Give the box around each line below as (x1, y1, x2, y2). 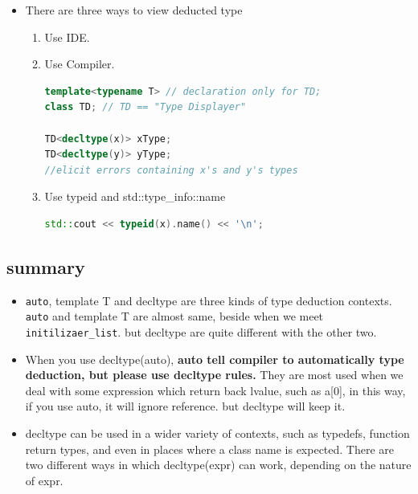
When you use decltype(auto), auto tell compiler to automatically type (25, 350, 404, 367)
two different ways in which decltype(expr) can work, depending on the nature (25, 456, 412, 473)
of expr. (25, 472, 64, 488)
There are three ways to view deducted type (25, 2, 243, 18)
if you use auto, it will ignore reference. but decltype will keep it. (25, 398, 346, 414)
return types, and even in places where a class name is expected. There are (25, 440, 395, 457)
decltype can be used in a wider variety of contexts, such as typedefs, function (25, 425, 410, 442)
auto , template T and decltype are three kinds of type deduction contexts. (25, 292, 392, 308)
